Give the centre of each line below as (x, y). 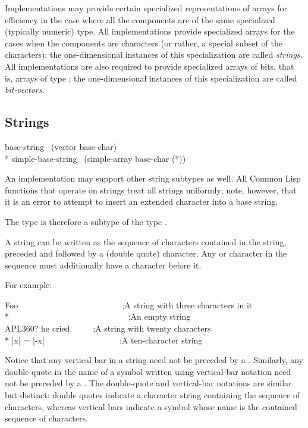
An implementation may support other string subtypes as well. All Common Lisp (153, 178)
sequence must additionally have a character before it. (103, 265)
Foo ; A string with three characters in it (129, 304)
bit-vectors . (25, 90)
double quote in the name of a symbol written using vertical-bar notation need (148, 371)
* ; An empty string (98, 316)
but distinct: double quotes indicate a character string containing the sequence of (153, 395)
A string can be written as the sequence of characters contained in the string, (146, 241)
